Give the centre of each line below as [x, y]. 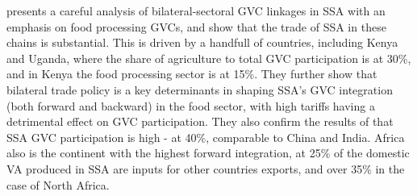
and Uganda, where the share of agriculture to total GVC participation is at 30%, [209, 58]
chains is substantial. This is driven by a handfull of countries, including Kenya [202, 42]
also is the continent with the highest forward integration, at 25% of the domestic [208, 153]
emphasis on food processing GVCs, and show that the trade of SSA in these [196, 26]
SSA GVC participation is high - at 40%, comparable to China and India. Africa [206, 137]
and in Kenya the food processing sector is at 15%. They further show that [192, 74]
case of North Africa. [58, 184]
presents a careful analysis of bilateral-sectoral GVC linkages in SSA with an [196, 10]
